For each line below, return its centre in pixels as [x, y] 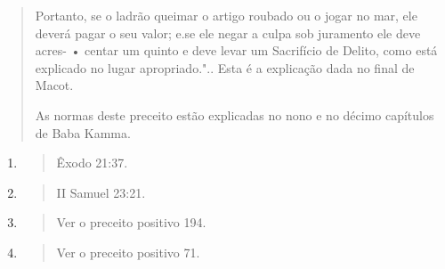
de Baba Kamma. [83, 132]
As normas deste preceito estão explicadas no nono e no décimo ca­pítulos [235, 114]
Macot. [54, 85]
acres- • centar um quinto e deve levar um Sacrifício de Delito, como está [236, 50]
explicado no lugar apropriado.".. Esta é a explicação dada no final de [225, 67]
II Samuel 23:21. [101, 192]
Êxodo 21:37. [92, 163]
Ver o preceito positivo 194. [131, 222]
